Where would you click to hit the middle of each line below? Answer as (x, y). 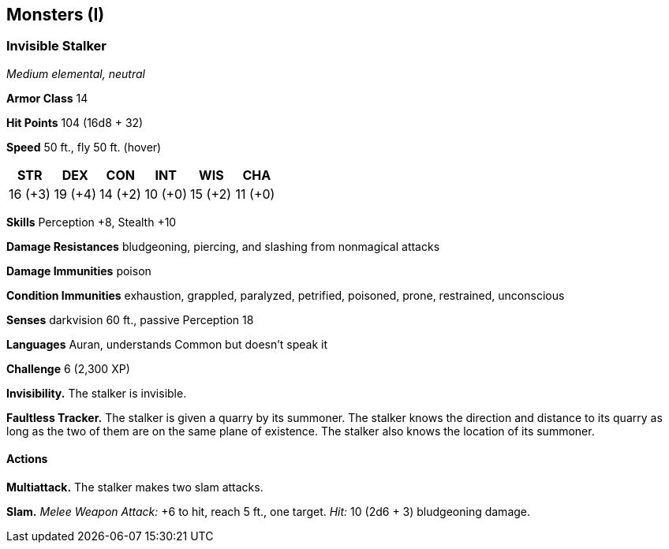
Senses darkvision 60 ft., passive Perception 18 (130, 319)
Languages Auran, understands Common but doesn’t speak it (167, 344)
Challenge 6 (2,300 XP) (68, 368)
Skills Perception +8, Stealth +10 (92, 222)
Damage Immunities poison (79, 271)
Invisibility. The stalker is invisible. (97, 393)
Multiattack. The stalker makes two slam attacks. (135, 487)
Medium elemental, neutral (76, 73)
